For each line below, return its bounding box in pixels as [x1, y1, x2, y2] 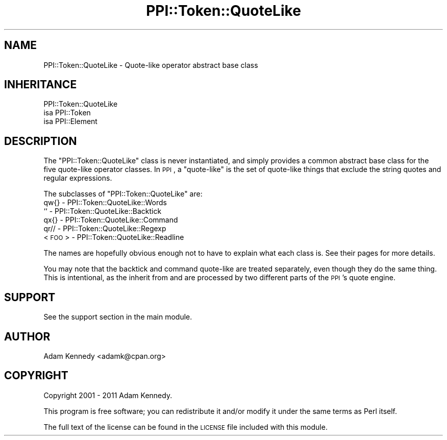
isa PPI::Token [43, 108, 91, 117]
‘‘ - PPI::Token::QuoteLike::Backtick [43, 207, 162, 216]
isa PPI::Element [43, 117, 97, 126]
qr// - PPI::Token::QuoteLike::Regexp [43, 224, 166, 233]
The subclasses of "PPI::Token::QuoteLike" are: [43, 189, 203, 199]
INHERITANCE [4, 78, 77, 91]
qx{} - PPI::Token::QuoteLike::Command [43, 215, 178, 225]
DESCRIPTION [4, 134, 77, 148]
